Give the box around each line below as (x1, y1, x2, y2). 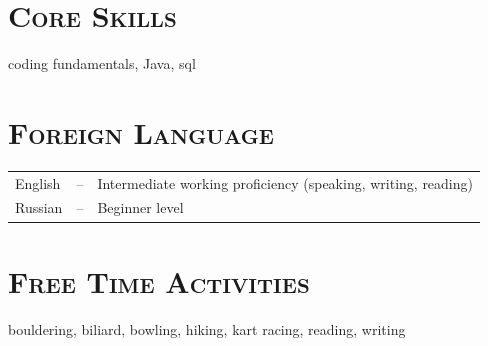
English (15, 172, 61, 193)
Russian (15, 197, 63, 218)
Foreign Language (8, 111, 274, 152)
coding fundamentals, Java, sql (8, 53, 196, 74)
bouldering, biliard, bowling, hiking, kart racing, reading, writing (8, 318, 406, 339)
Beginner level (97, 197, 184, 218)
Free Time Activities (8, 260, 310, 301)
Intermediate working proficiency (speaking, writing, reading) (97, 172, 473, 193)
